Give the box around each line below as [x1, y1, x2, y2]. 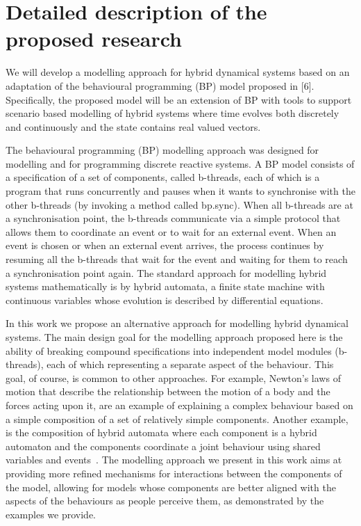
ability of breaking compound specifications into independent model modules [6, 343, 332, 358]
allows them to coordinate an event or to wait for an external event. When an [6, 224, 337, 239]
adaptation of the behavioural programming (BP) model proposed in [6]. [6, 78, 314, 93]
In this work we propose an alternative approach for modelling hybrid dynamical [6, 316, 349, 330]
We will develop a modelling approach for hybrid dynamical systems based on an [6, 65, 350, 79]
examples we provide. [6, 507, 96, 521]
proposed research [6, 24, 182, 53]
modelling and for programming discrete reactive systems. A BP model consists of [6, 156, 355, 170]
